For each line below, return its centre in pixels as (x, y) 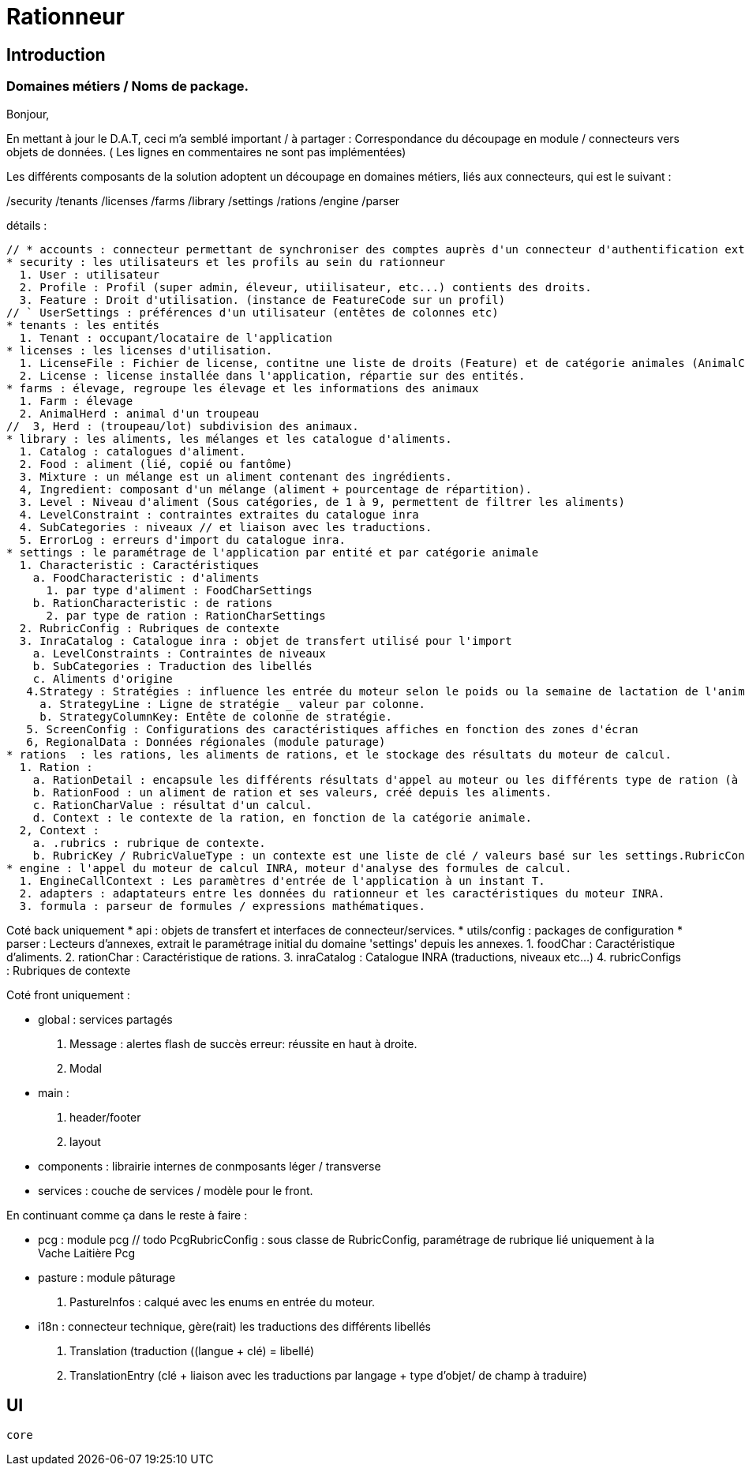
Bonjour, (28, 114)
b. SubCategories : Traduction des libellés (172, 666)
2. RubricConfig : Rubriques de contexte (149, 628)
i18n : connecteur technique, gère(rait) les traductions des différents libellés (234, 1326)
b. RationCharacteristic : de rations (153, 603)
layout (85, 1141)
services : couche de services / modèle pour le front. (176, 1190)
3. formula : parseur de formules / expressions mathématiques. (223, 906)
